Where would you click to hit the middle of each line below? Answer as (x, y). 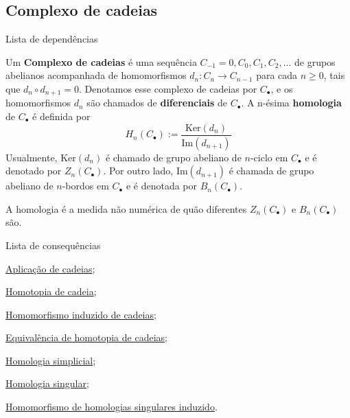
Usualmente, (32, 157)
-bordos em (85, 186)
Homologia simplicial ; (51, 360)
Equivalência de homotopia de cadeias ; (86, 337)
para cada (277, 75)
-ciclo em (269, 157)
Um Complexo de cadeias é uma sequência (101, 61)
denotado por (34, 171)
